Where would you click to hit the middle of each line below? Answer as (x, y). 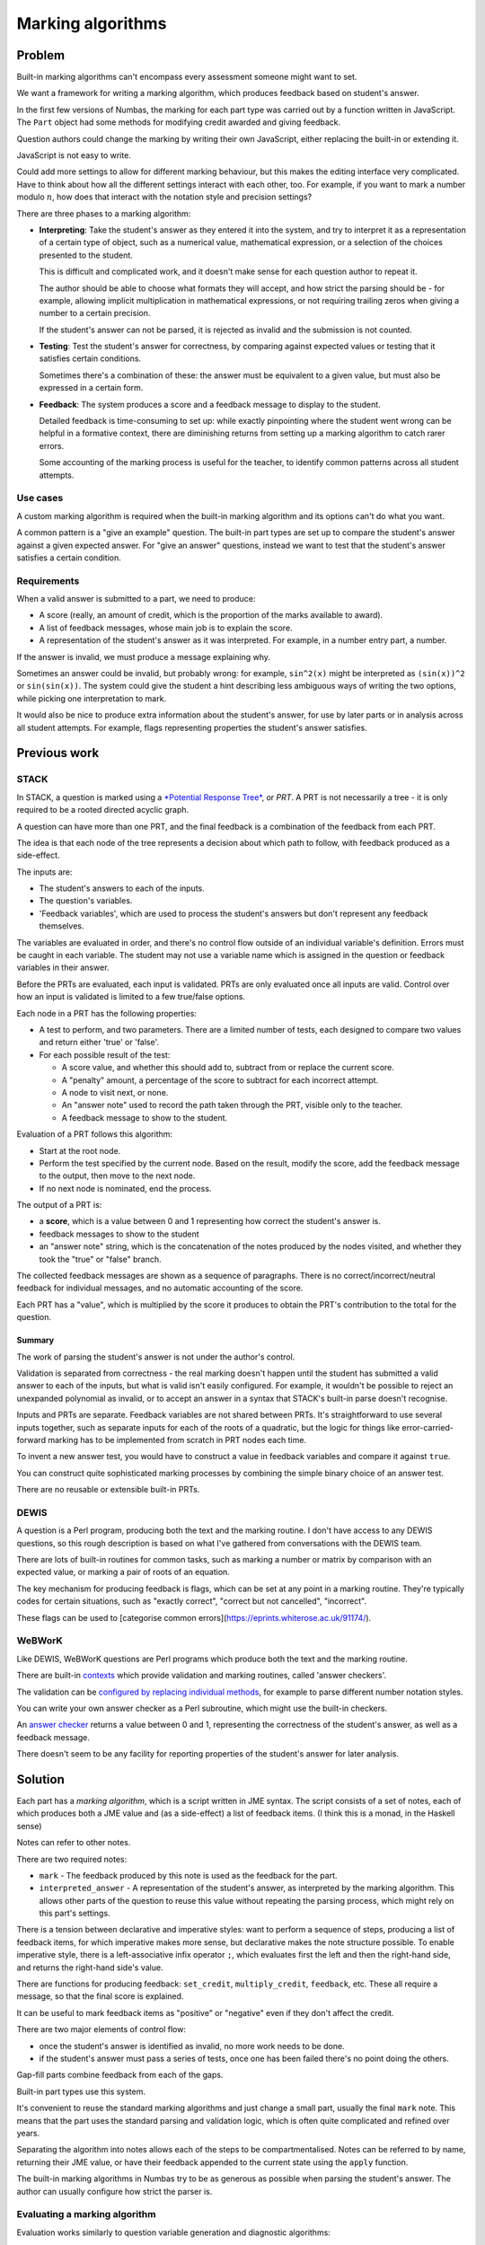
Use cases (40, 498)
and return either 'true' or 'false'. (99, 1043)
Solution (40, 1779)
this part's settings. (75, 1914)
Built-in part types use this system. (81, 2091)
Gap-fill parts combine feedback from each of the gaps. (120, 2075)
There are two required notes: (72, 1859)
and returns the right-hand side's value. (90, 1968)
